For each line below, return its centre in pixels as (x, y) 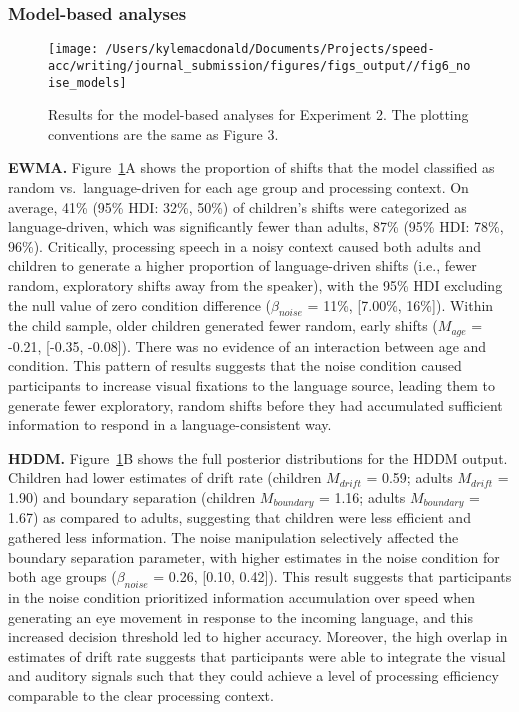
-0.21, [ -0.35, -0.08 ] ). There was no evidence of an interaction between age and (247, 345)
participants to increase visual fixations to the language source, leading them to (252, 384)
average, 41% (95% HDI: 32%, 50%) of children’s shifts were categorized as (237, 206)
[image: (73, 49)
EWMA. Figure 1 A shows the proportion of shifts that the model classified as (251, 167)
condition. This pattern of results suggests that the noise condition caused (235, 365)
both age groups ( (62, 576)
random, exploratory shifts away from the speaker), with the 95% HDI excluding (255, 284)
